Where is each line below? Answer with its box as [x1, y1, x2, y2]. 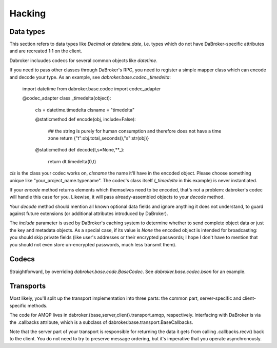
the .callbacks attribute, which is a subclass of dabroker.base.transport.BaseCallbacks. [9, 319, 193, 325]
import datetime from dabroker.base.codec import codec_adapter [22, 86, 161, 92]
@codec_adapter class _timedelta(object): [22, 95, 111, 101]
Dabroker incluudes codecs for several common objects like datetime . [9, 57, 157, 64]
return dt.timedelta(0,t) [48, 158, 96, 164]
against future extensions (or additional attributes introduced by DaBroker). [9, 210, 168, 217]
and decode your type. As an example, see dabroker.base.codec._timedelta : [9, 74, 171, 80]
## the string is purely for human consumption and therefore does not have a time [48, 128, 222, 134]
